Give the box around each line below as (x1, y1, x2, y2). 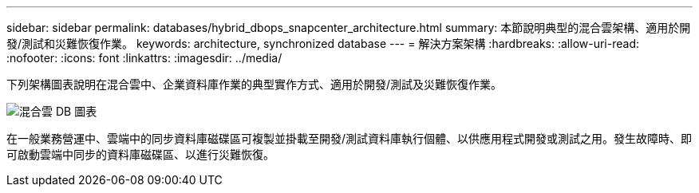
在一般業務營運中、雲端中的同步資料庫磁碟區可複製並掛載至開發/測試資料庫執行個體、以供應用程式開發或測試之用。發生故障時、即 (6, 132, 693, 145)
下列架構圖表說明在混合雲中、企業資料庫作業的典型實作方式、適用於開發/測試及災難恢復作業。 (6, 77, 503, 91)
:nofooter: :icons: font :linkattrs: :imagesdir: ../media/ (6, 51, 282, 65)
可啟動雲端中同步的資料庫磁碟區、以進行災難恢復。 (6, 148, 274, 161)
